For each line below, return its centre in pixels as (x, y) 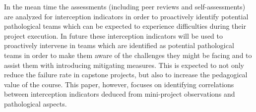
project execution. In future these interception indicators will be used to (114, 35)
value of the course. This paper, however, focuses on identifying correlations (119, 84)
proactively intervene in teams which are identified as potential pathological (119, 45)
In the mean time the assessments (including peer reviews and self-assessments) (125, 6)
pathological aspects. (35, 103)
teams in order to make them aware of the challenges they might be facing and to (128, 55)
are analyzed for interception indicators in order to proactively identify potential (126, 16)
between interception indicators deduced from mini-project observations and (120, 94)
